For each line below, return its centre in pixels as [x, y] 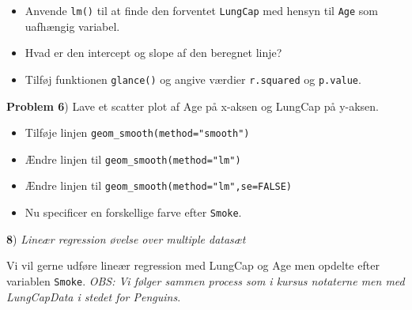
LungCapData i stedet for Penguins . [94, 296]
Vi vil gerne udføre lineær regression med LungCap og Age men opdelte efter [193, 265]
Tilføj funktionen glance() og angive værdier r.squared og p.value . [193, 79]
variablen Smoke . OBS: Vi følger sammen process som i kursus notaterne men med [206, 280]
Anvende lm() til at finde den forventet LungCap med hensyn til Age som [201, 10]
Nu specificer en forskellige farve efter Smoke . [133, 212]
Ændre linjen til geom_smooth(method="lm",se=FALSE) [159, 185]
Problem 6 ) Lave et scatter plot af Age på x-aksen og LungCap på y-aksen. [193, 106]
